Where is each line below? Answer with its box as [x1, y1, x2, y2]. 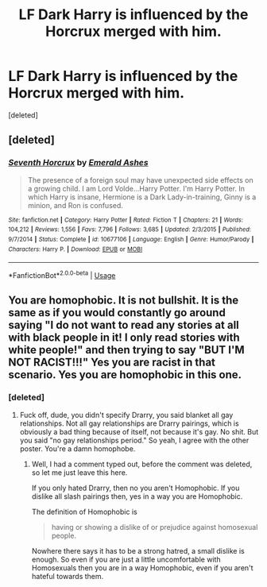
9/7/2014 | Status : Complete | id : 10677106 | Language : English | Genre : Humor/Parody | [8, 235, 254, 243]
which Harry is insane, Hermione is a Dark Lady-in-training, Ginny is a [27, 192, 257, 202]
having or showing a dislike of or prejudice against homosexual [51, 522, 258, 531]
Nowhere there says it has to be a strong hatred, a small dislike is [31, 546, 245, 555]
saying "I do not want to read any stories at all [8, 319, 240, 332]
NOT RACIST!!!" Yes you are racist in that [8, 356, 216, 369]
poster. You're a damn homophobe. [19, 443, 136, 454]
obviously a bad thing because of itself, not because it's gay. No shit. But [19, 427, 259, 436]
